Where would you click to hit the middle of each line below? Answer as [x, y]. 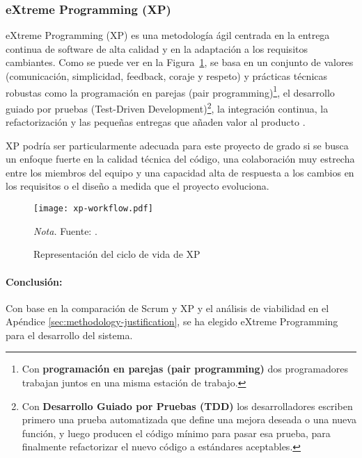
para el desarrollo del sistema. [69, 335]
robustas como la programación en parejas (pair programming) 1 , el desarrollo [170, 91]
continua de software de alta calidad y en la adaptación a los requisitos [157, 48]
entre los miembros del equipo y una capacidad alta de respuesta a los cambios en [180, 172]
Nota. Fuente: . [65, 230]
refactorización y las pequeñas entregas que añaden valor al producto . [156, 122]
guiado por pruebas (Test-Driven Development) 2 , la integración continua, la [167, 107]
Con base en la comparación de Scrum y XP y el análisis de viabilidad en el [167, 308]
